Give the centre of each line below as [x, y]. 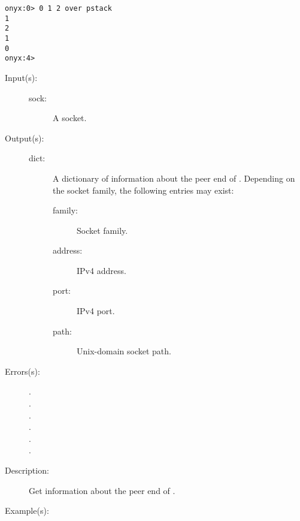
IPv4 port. [96, 311]
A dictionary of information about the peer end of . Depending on [174, 178]
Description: [27, 470]
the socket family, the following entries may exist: [143, 190]
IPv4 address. [101, 270]
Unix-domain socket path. [124, 351]
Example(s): [27, 511]
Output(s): [25, 138]
